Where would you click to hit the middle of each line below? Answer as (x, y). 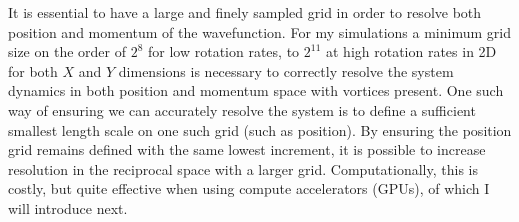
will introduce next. (68, 207)
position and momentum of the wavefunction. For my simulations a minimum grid (259, 31)
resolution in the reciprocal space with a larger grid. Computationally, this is (243, 168)
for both (33, 70)
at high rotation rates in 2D (411, 51)
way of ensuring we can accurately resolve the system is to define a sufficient (242, 109)
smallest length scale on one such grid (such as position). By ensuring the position (260, 129)
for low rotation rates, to (223, 51)
